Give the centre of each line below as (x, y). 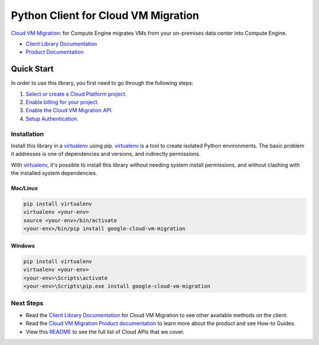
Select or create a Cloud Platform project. (76, 94)
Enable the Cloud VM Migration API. (69, 110)
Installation (27, 134)
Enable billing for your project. (62, 102)
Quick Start (32, 69)
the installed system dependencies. (54, 173)
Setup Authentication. (52, 119)
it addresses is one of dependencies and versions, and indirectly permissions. (106, 154)
